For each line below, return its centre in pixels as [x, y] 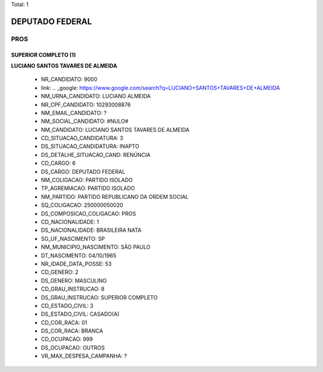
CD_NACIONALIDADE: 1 [70, 222]
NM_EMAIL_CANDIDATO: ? [74, 113]
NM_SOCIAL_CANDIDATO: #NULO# [85, 121]
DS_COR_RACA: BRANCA [72, 331]
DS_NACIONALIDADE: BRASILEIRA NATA [91, 230]
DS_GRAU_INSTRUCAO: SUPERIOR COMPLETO [99, 297]
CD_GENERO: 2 [60, 272]
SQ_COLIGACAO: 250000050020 [82, 205]
